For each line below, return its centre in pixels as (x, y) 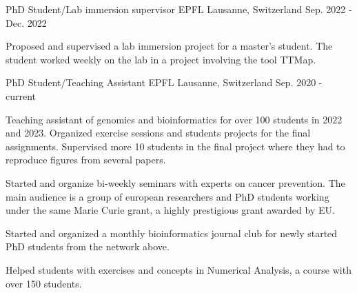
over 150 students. (44, 283)
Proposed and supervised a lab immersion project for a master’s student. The (169, 46)
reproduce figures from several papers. (86, 160)
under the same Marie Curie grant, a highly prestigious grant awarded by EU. (170, 210)
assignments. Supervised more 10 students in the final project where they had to (175, 146)
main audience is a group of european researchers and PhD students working (167, 196)
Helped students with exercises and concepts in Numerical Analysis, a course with (178, 269)
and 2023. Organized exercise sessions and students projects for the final (158, 133)
